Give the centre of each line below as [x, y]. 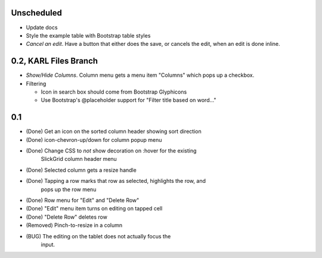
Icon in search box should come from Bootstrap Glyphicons [114, 92]
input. [48, 244]
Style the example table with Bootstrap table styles [88, 35]
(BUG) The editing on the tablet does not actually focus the [98, 236]
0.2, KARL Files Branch [55, 61]
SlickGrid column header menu [79, 159]
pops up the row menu [69, 189]
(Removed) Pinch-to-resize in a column [74, 225]
